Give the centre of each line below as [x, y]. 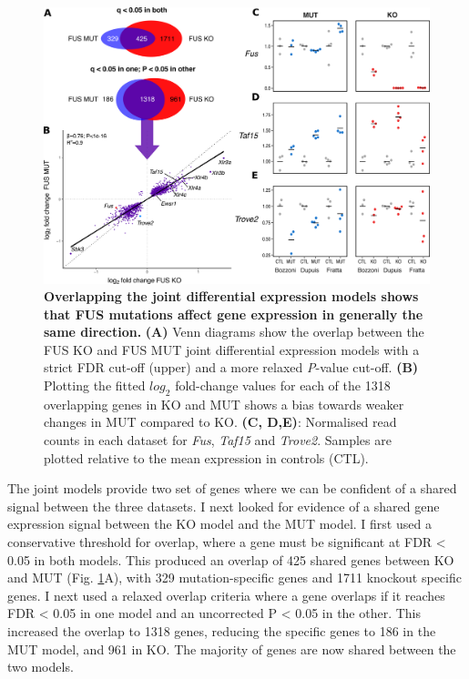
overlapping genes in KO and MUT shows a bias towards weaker [224, 404]
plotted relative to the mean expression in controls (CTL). [206, 457]
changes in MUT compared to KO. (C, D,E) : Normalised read [220, 422]
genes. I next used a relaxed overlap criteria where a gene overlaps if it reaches [226, 595]
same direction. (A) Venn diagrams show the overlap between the [234, 332]
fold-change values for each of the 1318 [283, 385]
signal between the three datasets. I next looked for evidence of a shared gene [224, 506]
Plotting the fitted [95, 385]
